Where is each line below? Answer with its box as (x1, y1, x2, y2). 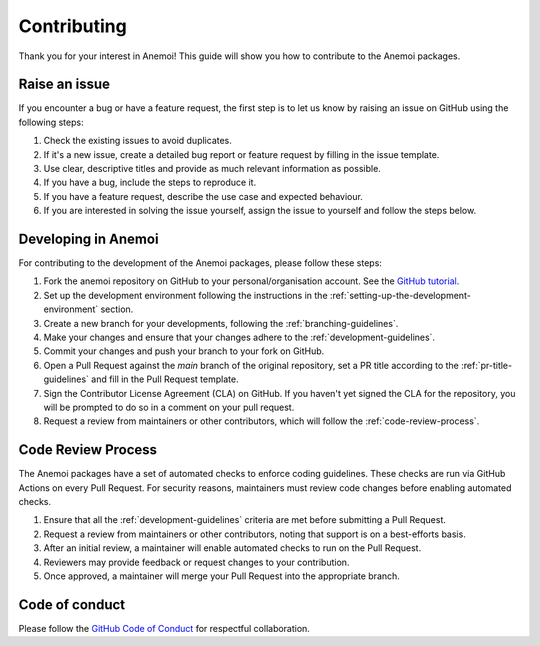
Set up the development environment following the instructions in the (43, 289, 329, 301)
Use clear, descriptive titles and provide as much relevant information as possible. (43, 163, 382, 175)
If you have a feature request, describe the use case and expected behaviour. (43, 190, 364, 202)
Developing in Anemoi (18, 231, 159, 247)
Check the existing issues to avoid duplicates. (43, 135, 232, 147)
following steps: (18, 116, 84, 128)
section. (100, 303, 134, 315)
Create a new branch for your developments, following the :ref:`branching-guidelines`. (43, 317, 399, 329)
